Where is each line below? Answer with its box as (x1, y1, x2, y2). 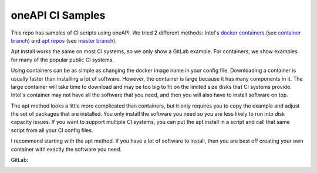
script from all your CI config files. (11, 126, 93, 134)
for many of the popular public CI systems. (11, 56, 114, 63)
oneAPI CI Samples (11, 9, 106, 22)
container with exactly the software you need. (11, 146, 122, 153)
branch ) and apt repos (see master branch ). (11, 37, 117, 44)
